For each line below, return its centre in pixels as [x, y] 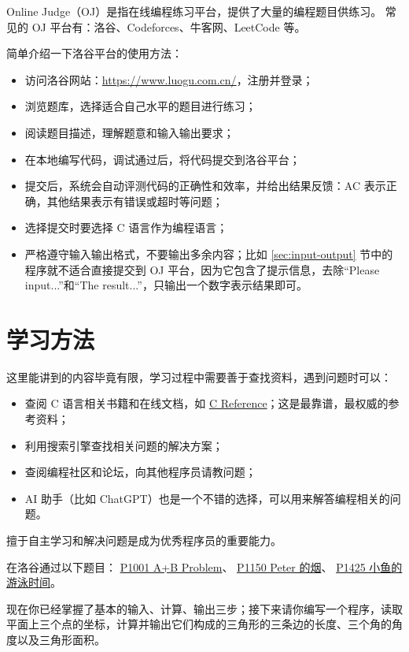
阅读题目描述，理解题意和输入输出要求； [129, 132]
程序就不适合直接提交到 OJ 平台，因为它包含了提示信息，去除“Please [202, 269]
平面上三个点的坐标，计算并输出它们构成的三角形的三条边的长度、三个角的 [199, 624]
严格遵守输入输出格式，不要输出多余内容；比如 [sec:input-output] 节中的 [209, 253]
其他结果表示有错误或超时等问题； [135, 201]
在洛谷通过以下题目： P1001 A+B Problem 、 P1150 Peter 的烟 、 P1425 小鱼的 [204, 566]
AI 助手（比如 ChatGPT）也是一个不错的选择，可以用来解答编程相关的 [207, 498]
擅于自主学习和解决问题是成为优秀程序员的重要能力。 [144, 540]
